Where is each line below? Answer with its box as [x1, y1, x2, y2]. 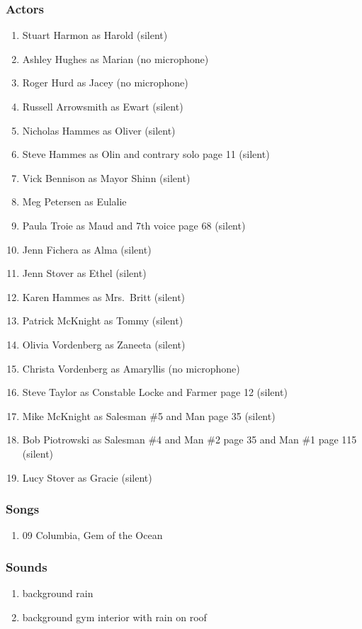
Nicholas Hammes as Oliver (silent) [22, 123, 176, 137]
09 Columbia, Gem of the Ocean [22, 528, 163, 543]
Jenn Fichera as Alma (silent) [22, 242, 152, 256]
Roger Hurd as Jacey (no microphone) [22, 75, 188, 90]
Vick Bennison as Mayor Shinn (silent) [22, 170, 191, 185]
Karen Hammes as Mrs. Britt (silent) [22, 289, 186, 304]
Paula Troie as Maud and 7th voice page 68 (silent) [22, 217, 246, 232]
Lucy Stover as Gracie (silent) [22, 470, 152, 484]
